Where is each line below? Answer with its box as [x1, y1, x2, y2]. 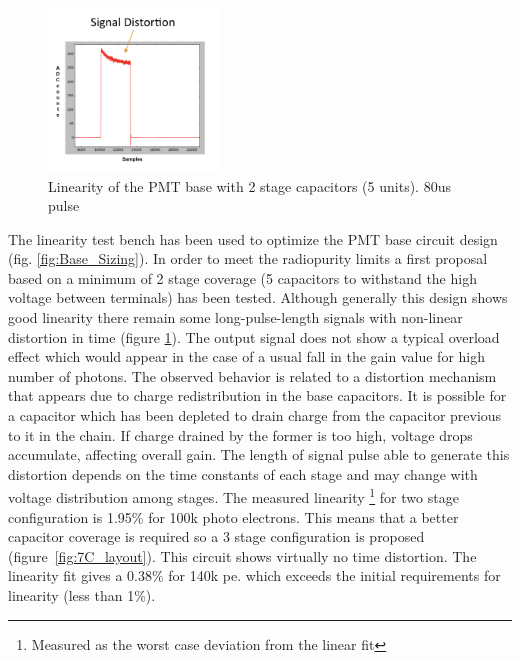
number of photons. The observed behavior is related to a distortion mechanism [8, 365, 497, 386]
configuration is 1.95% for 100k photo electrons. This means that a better [8, 506, 459, 527]
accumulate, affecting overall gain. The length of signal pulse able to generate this [8, 444, 510, 465]
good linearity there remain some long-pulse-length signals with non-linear [8, 307, 463, 328]
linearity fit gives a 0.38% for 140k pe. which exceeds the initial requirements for [8, 565, 501, 586]
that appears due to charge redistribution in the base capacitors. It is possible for [8, 385, 507, 406]
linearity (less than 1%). [8, 585, 156, 606]
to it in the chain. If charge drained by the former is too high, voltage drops [8, 424, 473, 445]
